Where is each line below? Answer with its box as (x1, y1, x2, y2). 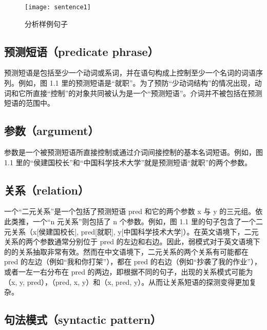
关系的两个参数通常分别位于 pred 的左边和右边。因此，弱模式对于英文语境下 (4, 236, 260, 247)
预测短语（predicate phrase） (4, 43, 159, 59)
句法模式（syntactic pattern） (4, 312, 162, 327)
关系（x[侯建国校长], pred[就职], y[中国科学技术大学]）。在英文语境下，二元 (11, 226, 259, 237)
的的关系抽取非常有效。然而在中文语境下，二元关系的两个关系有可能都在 (4, 246, 249, 257)
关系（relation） (4, 182, 89, 198)
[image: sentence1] (25, 4, 91, 11)
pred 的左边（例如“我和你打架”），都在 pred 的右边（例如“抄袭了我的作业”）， (4, 256, 261, 267)
